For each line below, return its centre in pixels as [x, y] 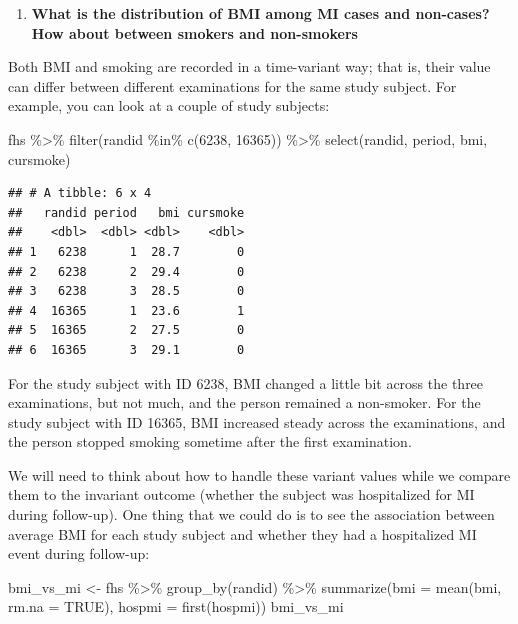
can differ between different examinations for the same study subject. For [232, 85]
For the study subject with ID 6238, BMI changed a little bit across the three [246, 382]
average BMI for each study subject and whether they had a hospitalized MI [242, 533]
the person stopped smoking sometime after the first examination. [210, 441]
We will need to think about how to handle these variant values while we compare [259, 474]
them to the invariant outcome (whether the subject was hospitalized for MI [241, 494]
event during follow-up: [79, 553]
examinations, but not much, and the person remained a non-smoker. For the [244, 402]
